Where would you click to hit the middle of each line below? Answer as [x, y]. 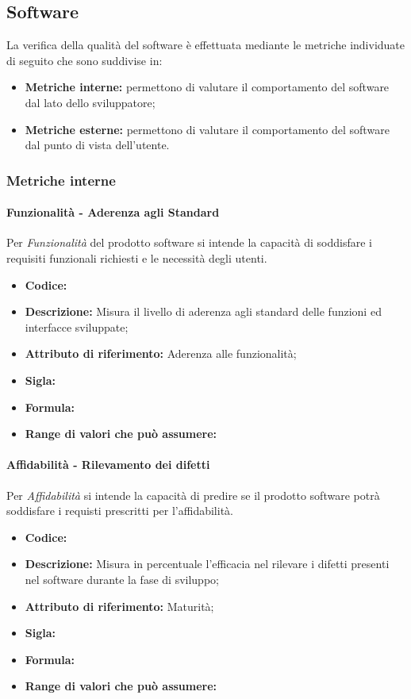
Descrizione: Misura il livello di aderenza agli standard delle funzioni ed [203, 311]
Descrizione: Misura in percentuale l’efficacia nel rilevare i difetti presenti [207, 564]
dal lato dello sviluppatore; [90, 102]
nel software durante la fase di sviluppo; [122, 579]
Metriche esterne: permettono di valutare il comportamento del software [207, 129]
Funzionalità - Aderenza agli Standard [113, 212]
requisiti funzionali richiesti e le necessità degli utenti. [137, 258]
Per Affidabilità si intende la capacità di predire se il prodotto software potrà [193, 495]
